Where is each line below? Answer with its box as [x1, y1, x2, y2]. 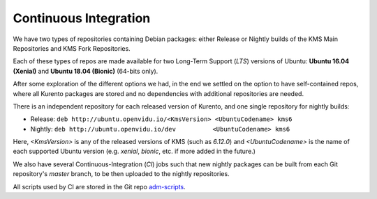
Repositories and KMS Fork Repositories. [13, 44, 131, 52]
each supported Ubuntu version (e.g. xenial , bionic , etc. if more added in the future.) [13, 147, 256, 156]
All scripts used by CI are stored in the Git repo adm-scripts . [13, 182, 186, 191]
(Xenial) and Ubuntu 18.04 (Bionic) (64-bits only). [13, 67, 158, 75]
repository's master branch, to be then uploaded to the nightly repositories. [13, 170, 230, 178]
